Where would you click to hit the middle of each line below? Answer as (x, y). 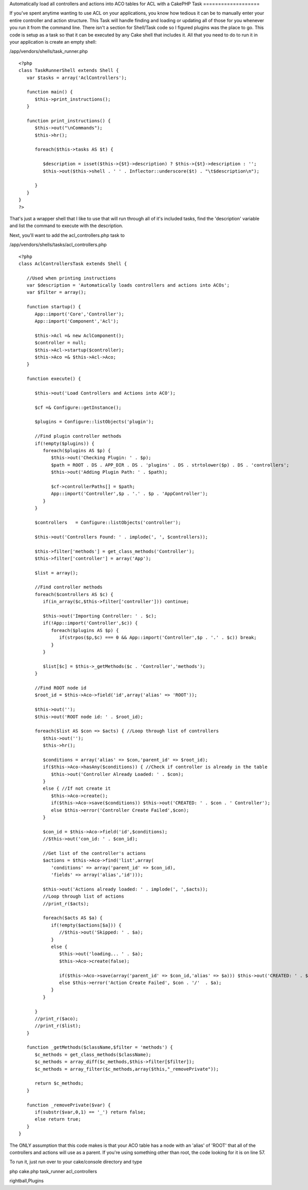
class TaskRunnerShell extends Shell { (69, 70)
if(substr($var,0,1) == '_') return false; (90, 1112)
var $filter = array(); (56, 292)
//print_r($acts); (66, 904)
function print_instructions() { (69, 120)
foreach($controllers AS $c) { (74, 594)
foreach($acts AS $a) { (73, 918)
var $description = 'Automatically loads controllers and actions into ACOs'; (128, 285)
